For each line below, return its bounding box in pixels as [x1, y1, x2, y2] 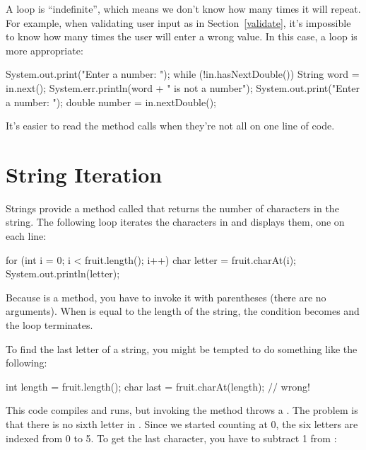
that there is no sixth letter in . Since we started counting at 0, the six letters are [6, 417, 358, 431]
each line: [6, 229, 47, 243]
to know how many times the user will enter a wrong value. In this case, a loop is [6, 29, 358, 44]
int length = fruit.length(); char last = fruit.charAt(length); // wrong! [6, 379, 310, 393]
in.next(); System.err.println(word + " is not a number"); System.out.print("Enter [6, 80, 360, 95]
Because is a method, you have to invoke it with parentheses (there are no [6, 289, 326, 304]
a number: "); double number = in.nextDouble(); [6, 94, 217, 109]
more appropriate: [6, 42, 83, 57]
